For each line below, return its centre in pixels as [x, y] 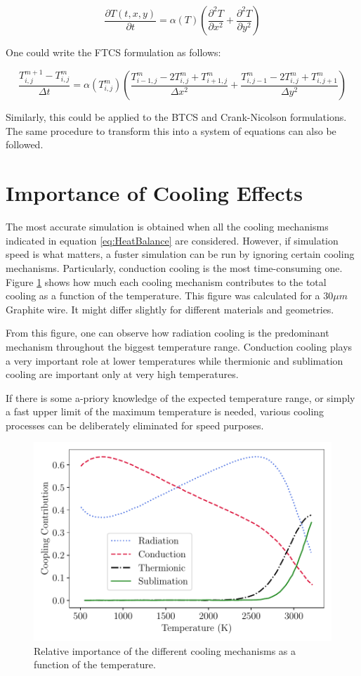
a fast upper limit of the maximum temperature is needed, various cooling [165, 411]
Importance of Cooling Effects [154, 193]
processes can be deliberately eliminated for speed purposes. [135, 425]
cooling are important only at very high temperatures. [122, 374]
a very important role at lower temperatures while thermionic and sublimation [175, 360]
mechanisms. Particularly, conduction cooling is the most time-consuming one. [174, 267]
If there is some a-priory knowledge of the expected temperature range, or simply [180, 397]
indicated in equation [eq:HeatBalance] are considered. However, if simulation [172, 240]
